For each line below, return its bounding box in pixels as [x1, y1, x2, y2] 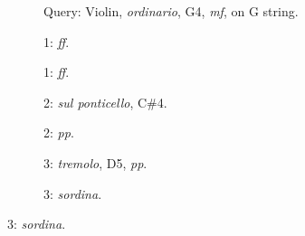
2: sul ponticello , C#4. [43, 92, 167, 111]
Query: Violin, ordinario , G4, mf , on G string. [43, 2, 299, 20]
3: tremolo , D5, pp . [43, 153, 148, 172]
